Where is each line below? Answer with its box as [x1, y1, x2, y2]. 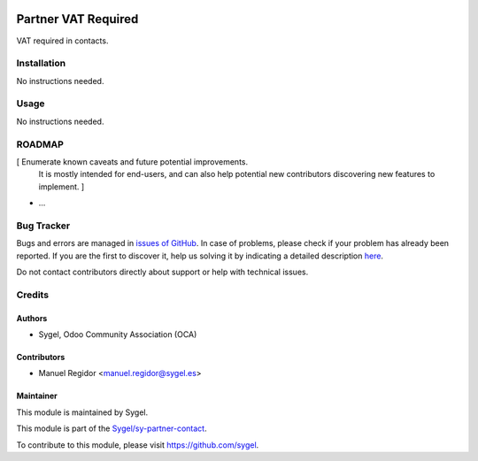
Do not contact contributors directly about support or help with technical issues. [16, 266, 309, 278]
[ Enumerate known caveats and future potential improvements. [16, 156, 248, 167]
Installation [16, 58, 66, 70]
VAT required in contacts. [16, 35, 109, 46]
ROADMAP [16, 138, 64, 150]
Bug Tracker [16, 219, 71, 232]
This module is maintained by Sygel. [16, 407, 149, 418]
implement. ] [38, 181, 85, 192]
